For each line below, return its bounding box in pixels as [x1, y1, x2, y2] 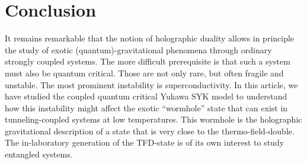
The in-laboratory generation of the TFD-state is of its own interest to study [5, 136, 284, 149]
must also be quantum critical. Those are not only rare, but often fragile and [5, 66, 284, 79]
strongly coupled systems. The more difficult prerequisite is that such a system [5, 55, 290, 67]
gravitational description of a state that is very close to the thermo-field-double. [5, 124, 295, 137]
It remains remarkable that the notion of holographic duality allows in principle [5, 32, 295, 44]
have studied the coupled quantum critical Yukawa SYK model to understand [5, 90, 287, 102]
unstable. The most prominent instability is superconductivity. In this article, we [5, 78, 298, 91]
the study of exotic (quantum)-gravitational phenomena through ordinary [5, 43, 272, 56]
